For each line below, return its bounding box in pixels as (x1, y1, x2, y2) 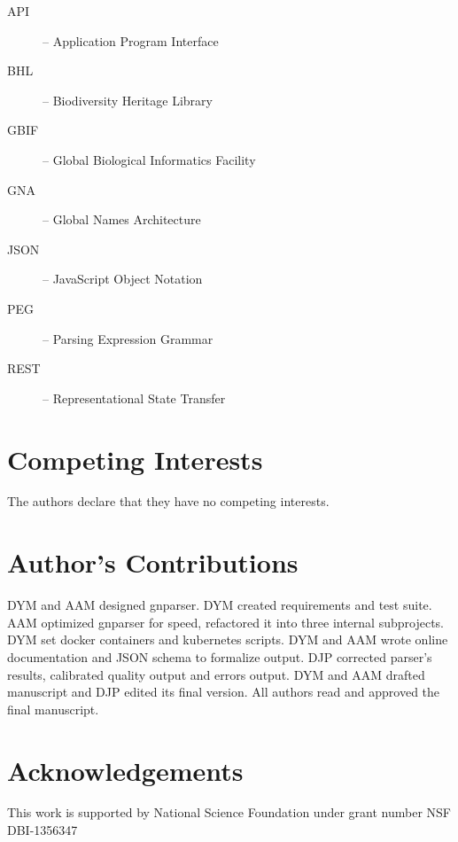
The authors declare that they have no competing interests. (7, 492, 330, 511)
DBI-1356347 (7, 821, 78, 839)
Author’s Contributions (7, 544, 299, 581)
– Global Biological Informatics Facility (43, 150, 256, 168)
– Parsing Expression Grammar (43, 329, 213, 347)
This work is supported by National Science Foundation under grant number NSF (7, 803, 451, 822)
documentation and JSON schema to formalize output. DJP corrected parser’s (7, 647, 432, 666)
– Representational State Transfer (43, 388, 226, 407)
